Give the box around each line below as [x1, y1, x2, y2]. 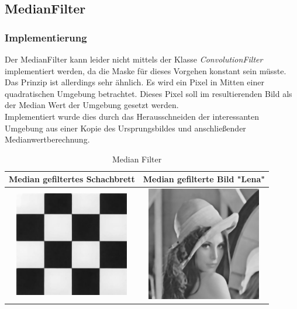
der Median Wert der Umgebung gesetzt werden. [5, 99, 179, 111]
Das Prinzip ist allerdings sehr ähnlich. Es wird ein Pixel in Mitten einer [5, 76, 264, 88]
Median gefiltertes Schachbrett [9, 173, 135, 185]
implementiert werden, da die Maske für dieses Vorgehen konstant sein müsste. [5, 64, 286, 77]
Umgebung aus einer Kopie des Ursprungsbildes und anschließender [5, 121, 246, 134]
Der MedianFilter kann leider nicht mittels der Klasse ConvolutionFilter [5, 53, 263, 65]
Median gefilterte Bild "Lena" [143, 173, 265, 185]
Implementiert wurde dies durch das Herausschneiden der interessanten [5, 110, 260, 122]
